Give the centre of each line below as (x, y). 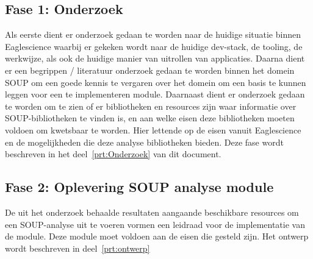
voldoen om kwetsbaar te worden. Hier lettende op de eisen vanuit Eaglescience (153, 129)
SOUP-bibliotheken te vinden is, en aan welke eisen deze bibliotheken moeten (150, 118)
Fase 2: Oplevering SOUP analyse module (139, 187)
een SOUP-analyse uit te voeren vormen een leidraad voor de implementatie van (155, 224)
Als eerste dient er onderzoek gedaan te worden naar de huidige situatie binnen (153, 34)
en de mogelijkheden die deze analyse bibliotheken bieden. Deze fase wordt (144, 142)
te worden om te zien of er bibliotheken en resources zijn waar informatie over (151, 106)
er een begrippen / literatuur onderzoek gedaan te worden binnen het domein (150, 70)
